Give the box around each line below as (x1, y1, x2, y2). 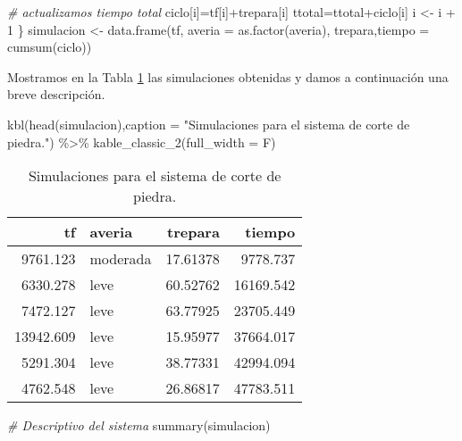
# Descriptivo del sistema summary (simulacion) (7, 416, 271, 435)
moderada (89, 248, 152, 270)
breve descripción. (7, 85, 105, 104)
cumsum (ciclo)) (7, 37, 92, 56)
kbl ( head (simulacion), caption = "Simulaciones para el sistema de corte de (7, 114, 410, 133)
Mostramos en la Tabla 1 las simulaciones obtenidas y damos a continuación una (7, 67, 449, 86)
